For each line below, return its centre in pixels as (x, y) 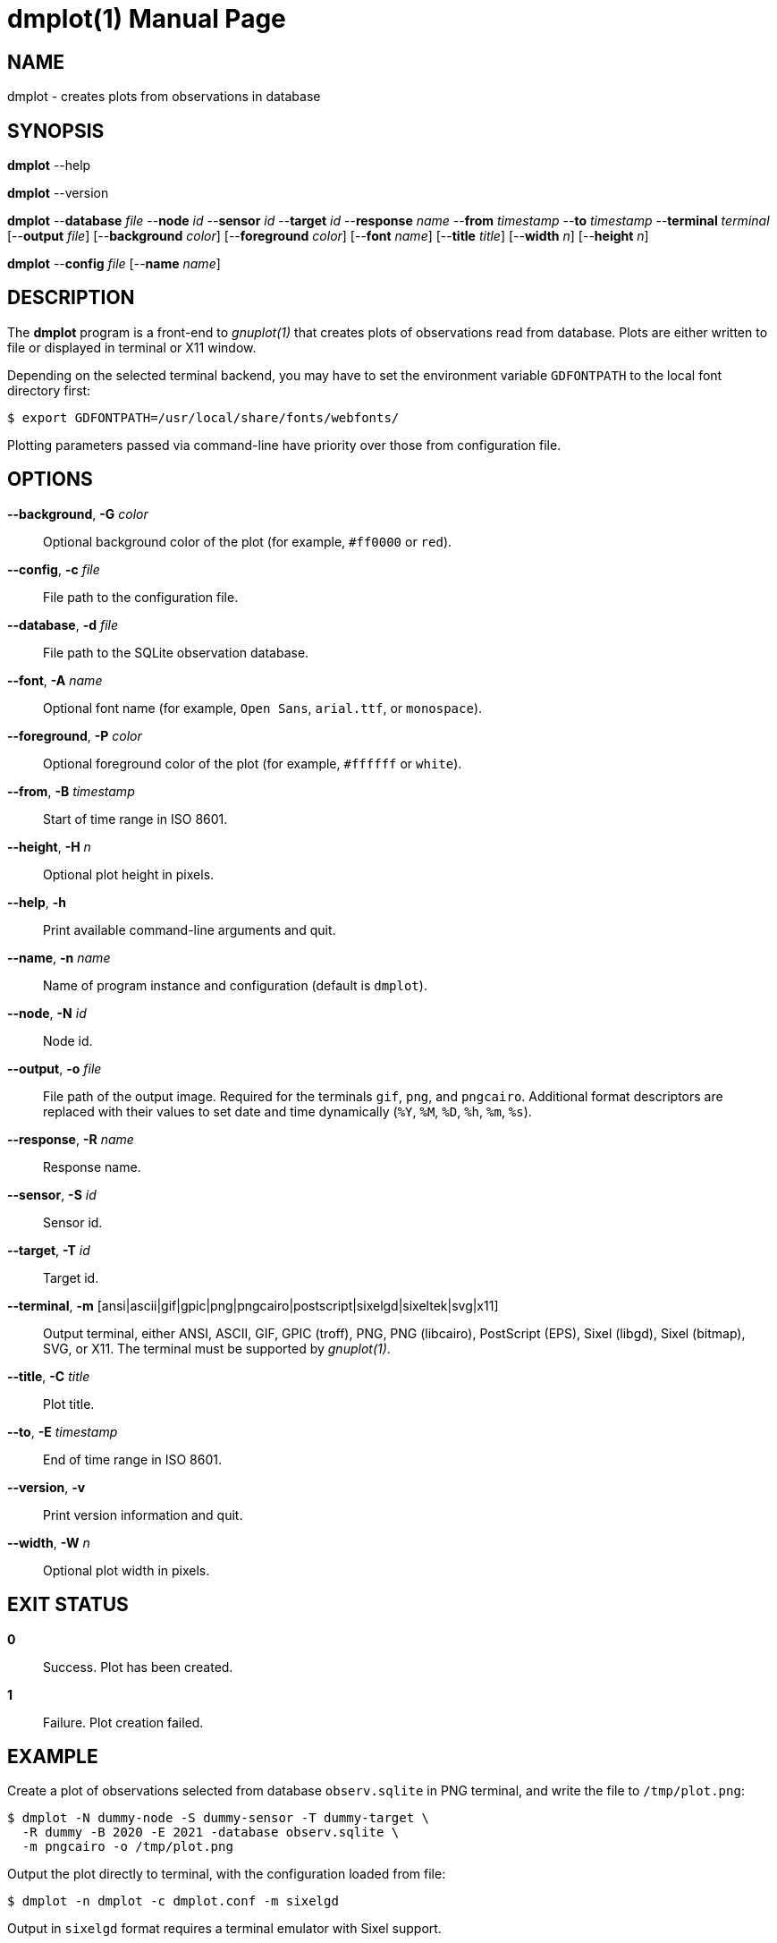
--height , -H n (49, 846)
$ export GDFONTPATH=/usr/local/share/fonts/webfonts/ (203, 417)
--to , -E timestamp (63, 1431)
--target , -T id (49, 1250)
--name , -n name (59, 957)
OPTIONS (50, 479)
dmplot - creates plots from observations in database (164, 97)
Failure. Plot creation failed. (123, 1722)
